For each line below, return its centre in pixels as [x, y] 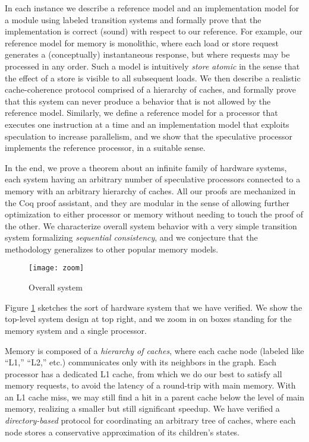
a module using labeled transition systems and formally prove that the [133, 19]
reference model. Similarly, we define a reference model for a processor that [141, 113]
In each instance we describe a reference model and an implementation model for [152, 8]
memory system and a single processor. [76, 330]
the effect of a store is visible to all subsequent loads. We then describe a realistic [153, 78]
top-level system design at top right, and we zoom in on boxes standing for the [148, 319]
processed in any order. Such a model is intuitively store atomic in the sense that [152, 66]
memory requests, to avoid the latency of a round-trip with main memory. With [150, 385]
